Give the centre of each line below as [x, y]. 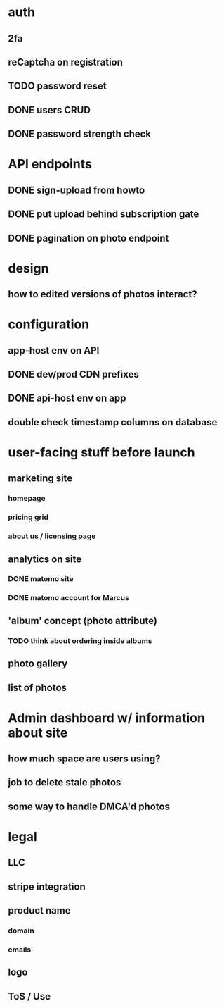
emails [20, 950]
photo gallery [38, 664]
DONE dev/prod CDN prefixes [74, 374]
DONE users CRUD [49, 110]
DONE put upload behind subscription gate [104, 214]
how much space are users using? [84, 759]
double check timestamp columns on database [113, 422]
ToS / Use [29, 996]
